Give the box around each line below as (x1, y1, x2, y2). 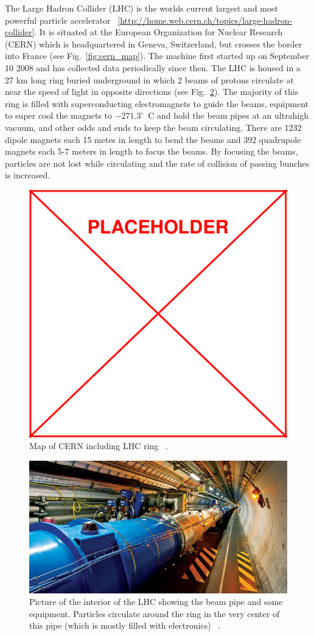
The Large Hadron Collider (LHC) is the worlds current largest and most (5, 2, 278, 14)
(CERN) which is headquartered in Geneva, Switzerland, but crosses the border (5, 37, 302, 50)
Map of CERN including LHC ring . (29, 439, 168, 452)
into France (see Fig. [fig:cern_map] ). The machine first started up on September (5, 49, 310, 62)
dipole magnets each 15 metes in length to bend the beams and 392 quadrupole (5, 133, 301, 145)
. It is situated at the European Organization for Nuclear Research (34, 26, 283, 38)
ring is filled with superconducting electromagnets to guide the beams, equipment (5, 97, 309, 110)
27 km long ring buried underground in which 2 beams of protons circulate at (5, 73, 294, 86)
